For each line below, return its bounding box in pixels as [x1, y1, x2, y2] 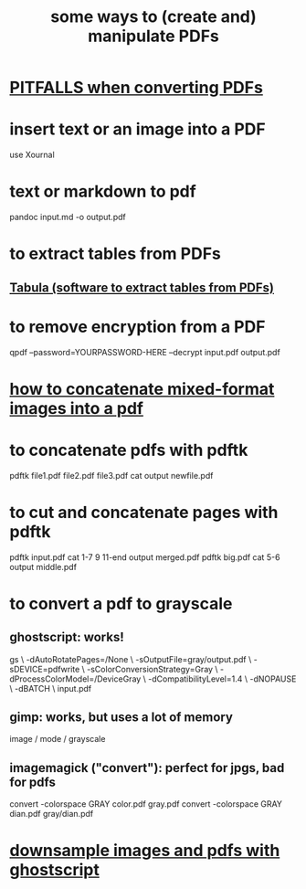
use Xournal [9, 149, 55, 161]
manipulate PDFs [88, 26, 219, 47]
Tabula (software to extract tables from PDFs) [9, 280, 274, 295]
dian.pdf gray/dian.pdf [9, 809, 94, 820]
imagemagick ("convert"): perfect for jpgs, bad [9, 760, 285, 776]
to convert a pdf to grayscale [9, 593, 233, 614]
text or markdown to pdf [9, 181, 196, 202]
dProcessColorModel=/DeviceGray [9, 673, 142, 684]
